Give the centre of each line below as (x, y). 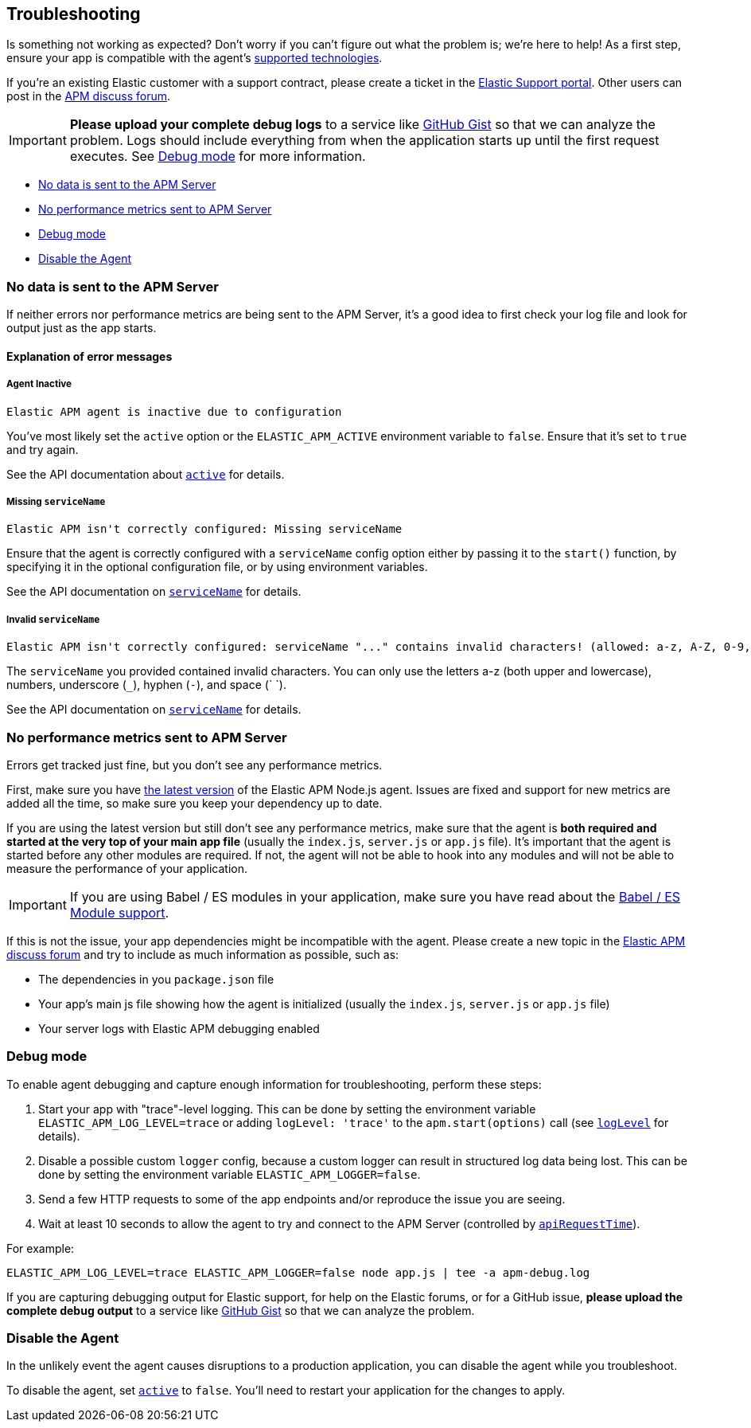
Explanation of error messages (89, 356)
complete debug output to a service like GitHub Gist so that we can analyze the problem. (241, 1310)
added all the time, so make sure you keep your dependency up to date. (195, 803)
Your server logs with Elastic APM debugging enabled (179, 1028)
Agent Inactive (39, 384)
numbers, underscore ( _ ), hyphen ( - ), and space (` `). (146, 685)
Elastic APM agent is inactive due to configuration (174, 411)
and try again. (43, 449)
